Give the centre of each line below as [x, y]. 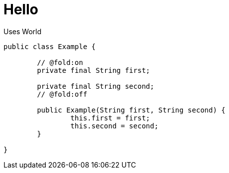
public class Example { [50, 46]
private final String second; [96, 86]
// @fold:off [62, 94]
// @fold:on [60, 62]
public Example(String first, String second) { [131, 110]
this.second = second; [114, 126]
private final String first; [94, 70]
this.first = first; [110, 118]
